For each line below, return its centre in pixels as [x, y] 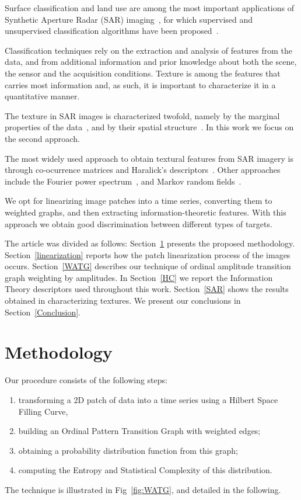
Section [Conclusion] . [43, 312]
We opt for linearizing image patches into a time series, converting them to [139, 201]
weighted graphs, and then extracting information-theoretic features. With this [146, 212]
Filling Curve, [43, 411]
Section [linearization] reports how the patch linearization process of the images [148, 254]
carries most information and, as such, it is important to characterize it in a [140, 84]
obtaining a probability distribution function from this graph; [128, 450]
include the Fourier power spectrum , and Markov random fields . [123, 181]
